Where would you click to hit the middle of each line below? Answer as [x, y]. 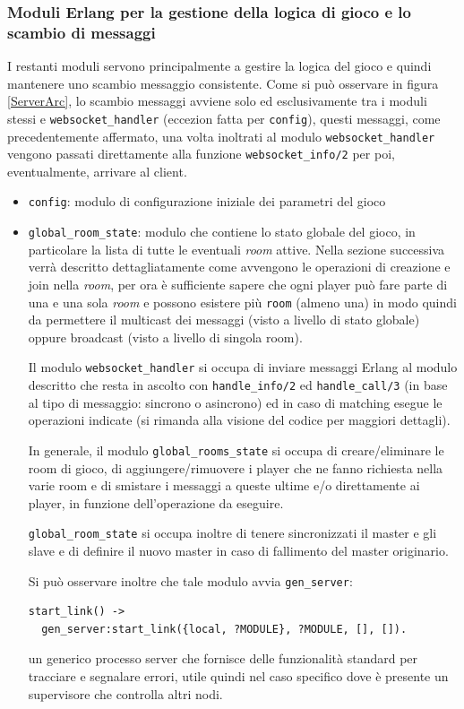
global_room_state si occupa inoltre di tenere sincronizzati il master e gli [232, 533]
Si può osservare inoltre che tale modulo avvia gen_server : [190, 580]
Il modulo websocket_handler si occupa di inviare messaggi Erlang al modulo [243, 367]
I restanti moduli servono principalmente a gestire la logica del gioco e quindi [219, 66]
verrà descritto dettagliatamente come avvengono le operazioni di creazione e [239, 267]
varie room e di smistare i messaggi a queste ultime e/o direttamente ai [224, 485]
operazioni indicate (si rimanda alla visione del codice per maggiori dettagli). [239, 420]
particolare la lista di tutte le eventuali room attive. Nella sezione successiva [236, 249]
